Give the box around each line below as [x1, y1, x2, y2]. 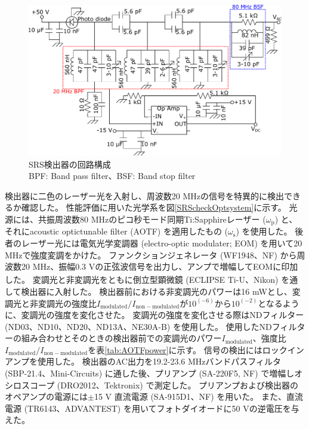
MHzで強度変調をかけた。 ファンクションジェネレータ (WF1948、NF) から [5, 248, 297, 261]
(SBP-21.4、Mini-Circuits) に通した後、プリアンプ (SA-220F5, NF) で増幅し [5, 367, 295, 379]
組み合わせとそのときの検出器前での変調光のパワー [21, 332, 222, 344]
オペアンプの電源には [5, 390, 88, 403]
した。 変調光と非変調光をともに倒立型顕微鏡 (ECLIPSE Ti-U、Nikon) [5, 273, 279, 286]
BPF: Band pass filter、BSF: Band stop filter [29, 169, 196, 182]
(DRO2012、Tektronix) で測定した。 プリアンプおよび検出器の [57, 378, 299, 391]
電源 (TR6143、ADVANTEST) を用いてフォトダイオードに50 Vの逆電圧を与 [5, 402, 299, 414]
